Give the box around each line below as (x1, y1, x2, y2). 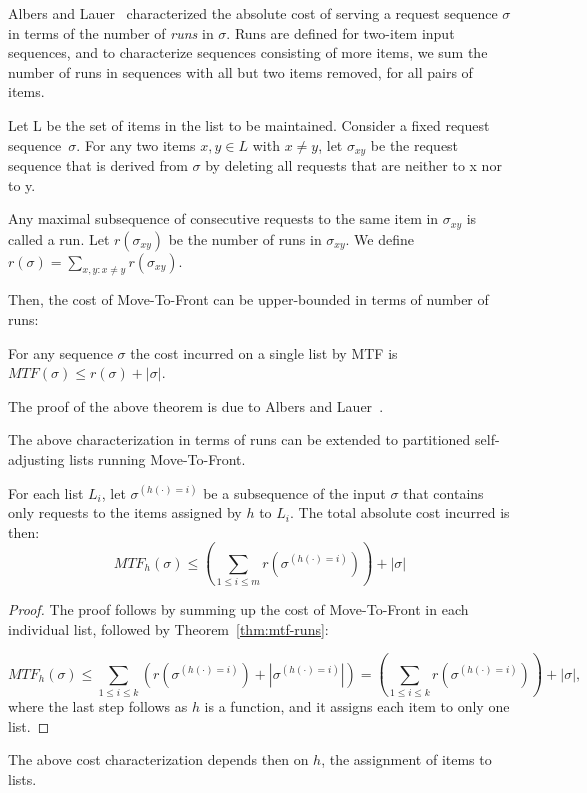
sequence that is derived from (8, 155, 188, 176)
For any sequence (8, 342, 113, 363)
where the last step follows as (8, 696, 188, 717)
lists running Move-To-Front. (69, 449, 246, 470)
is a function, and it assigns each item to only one (204, 696, 510, 717)
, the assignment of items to (321, 749, 492, 770)
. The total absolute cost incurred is (289, 502, 510, 523)
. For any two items (76, 134, 196, 155)
